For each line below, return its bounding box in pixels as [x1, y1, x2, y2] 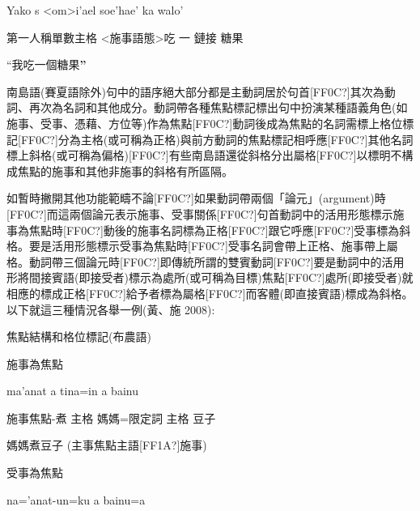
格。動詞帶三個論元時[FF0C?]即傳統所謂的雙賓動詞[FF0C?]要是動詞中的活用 [6, 253, 405, 270]
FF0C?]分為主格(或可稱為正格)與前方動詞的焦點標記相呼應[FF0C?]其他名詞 [20, 130, 414, 147]
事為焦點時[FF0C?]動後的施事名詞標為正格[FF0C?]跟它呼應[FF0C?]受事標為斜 [6, 221, 411, 238]
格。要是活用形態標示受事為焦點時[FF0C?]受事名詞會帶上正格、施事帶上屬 [6, 237, 398, 254]
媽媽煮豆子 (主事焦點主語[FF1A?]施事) [6, 436, 207, 454]
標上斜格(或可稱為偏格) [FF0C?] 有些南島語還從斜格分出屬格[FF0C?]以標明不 [6, 147, 402, 164]
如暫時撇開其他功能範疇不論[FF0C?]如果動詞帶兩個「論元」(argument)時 [6, 189, 386, 207]
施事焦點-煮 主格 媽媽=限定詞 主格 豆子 [6, 409, 216, 426]
